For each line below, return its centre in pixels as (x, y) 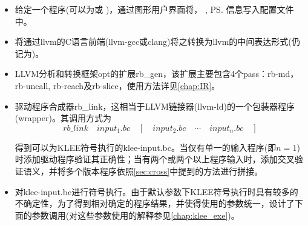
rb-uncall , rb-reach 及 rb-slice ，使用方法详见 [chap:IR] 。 (117, 85)
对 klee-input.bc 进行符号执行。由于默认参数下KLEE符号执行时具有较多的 (156, 191)
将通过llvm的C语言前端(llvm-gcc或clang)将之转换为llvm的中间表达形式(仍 (157, 42)
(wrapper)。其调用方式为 (63, 118)
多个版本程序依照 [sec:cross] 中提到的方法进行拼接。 (164, 171)
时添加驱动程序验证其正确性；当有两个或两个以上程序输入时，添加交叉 (155, 159)
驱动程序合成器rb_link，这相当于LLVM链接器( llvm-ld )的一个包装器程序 (155, 106)
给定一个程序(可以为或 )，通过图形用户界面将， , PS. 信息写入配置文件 (154, 9)
